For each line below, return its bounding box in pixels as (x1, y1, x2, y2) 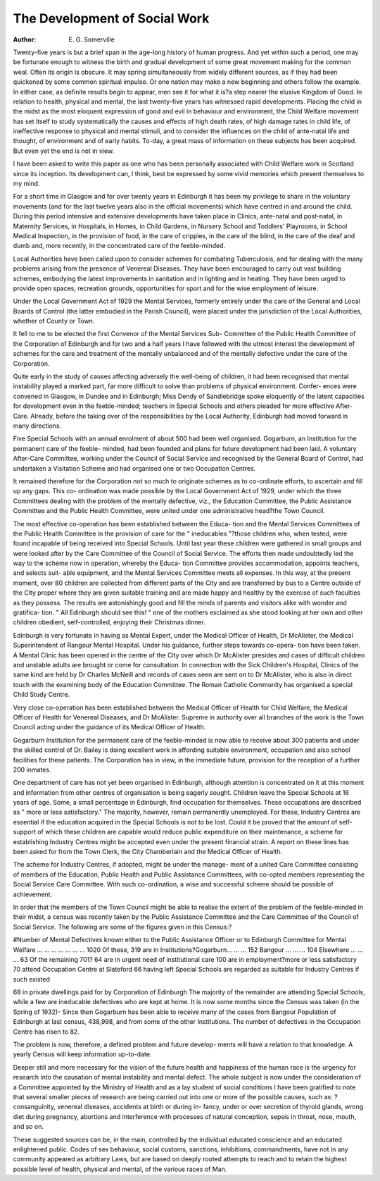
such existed (13, 975, 51, 983)
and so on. (13, 1123, 44, 1131)
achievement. (13, 890, 53, 898)
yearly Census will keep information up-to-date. (13, 1050, 152, 1058)
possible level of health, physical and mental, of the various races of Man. (13, 1165, 227, 1173)
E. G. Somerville (68, 35, 115, 44)
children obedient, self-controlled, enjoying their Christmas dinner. (13, 618, 205, 626)
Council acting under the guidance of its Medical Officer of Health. (13, 723, 206, 731)
